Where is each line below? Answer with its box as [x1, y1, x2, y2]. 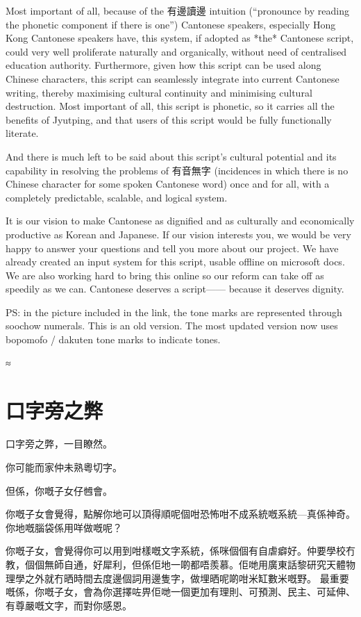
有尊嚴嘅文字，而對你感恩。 [6, 598, 132, 612]
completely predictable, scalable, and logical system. [6, 190, 228, 204]
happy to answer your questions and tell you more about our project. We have [6, 240, 339, 255]
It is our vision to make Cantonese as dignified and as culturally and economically [6, 213, 355, 228]
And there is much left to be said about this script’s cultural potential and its [6, 149, 337, 163]
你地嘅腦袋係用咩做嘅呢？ [6, 520, 122, 534]
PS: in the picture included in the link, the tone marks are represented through [6, 304, 342, 319]
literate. [6, 126, 39, 140]
